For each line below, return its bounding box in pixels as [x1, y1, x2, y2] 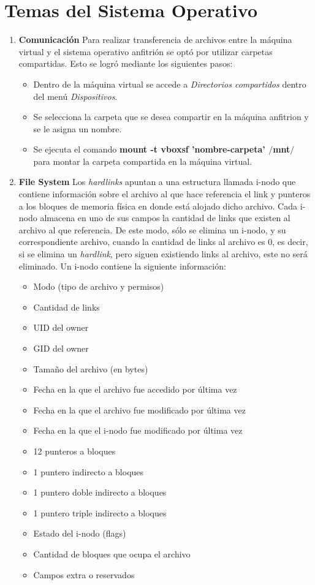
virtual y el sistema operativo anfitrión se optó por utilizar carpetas [18, 45, 273, 58]
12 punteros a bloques [33, 444, 116, 457]
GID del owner [33, 342, 89, 354]
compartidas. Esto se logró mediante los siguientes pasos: [18, 57, 233, 70]
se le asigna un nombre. [33, 122, 122, 135]
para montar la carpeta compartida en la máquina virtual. [33, 154, 252, 167]
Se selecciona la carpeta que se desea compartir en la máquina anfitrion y [33, 110, 309, 123]
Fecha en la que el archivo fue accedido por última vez [33, 383, 237, 396]
